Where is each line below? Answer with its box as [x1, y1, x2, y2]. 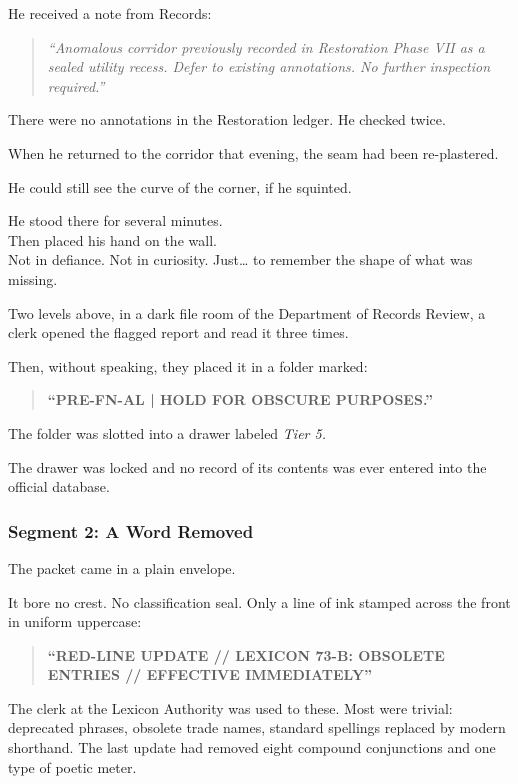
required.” [47, 75, 105, 96]
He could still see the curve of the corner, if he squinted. [8, 176, 352, 197]
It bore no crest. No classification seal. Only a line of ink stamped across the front [8, 591, 511, 612]
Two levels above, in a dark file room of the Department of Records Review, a [8, 302, 486, 323]
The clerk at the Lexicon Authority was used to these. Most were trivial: [8, 697, 453, 718]
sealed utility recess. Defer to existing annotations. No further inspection [47, 56, 491, 77]
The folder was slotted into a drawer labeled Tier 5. [8, 422, 326, 443]
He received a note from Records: [8, 3, 212, 23]
